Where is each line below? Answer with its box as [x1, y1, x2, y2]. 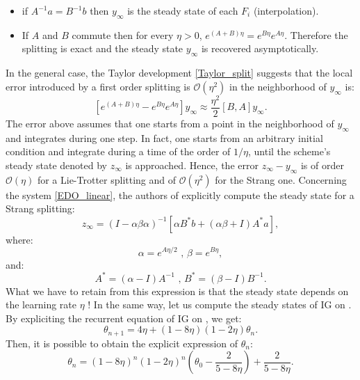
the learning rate [6, 297, 76, 312]
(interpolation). [253, 3, 319, 17]
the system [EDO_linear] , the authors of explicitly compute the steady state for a [6, 187, 354, 202]
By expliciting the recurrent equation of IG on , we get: [6, 310, 242, 325]
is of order [300, 157, 344, 172]
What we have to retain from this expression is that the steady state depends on [6, 283, 349, 298]
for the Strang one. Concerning [215, 172, 347, 187]
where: [6, 232, 33, 246]
